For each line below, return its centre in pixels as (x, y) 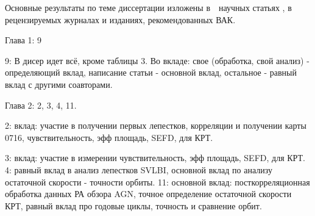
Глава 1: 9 (23, 40)
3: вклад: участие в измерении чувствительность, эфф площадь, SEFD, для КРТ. (155, 158)
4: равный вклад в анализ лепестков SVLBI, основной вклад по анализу (139, 169)
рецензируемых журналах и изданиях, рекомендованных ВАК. (120, 19)
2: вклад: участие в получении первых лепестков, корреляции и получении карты (156, 125)
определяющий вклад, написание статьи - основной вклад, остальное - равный (151, 72)
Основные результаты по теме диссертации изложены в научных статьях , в (148, 7)
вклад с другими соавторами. (59, 84)
